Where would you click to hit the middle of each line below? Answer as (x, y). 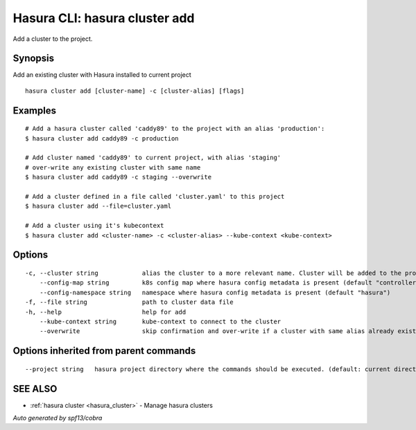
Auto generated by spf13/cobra (58, 418)
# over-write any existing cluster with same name (113, 167)
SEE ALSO (35, 389)
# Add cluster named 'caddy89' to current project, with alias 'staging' (153, 158)
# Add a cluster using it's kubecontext (95, 226)
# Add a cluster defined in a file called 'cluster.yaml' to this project (155, 196)
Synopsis (34, 59)
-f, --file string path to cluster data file (129, 302)
